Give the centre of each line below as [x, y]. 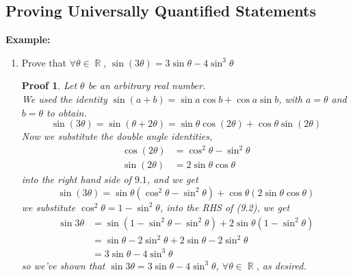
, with [290, 98]
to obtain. [67, 112]
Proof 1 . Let [49, 85]
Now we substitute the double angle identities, [117, 136]
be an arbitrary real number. [147, 85]
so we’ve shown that [63, 265]
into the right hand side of [76, 179]
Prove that [44, 62]
